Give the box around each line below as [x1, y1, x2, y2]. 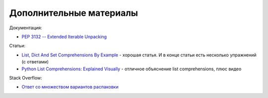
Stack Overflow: [9, 75, 42, 81]
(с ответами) [21, 59, 49, 65]
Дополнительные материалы [9, 7, 138, 18]
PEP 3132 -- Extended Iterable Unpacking [21, 34, 107, 40]
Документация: [9, 25, 42, 31]
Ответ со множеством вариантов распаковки [21, 84, 119, 90]
